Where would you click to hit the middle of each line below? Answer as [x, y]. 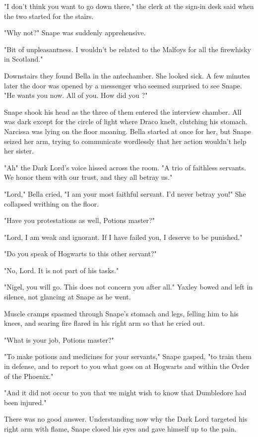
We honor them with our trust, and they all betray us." [88, 177]
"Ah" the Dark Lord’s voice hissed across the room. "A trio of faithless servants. [125, 167]
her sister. [19, 151]
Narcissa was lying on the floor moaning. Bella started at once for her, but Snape [128, 131]
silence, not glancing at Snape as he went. [67, 297]
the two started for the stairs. [49, 16]
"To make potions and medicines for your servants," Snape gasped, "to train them [128, 356]
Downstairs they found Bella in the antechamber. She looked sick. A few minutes [127, 75]
